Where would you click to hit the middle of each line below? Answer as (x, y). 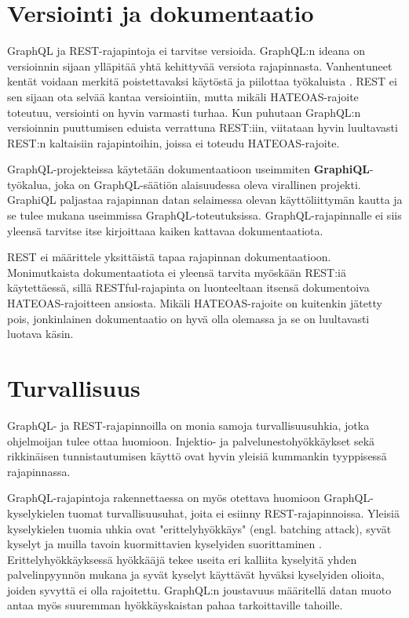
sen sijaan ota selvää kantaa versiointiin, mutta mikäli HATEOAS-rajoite (183, 96)
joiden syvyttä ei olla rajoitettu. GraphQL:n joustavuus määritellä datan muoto (199, 589)
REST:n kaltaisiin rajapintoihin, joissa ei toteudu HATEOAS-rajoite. (173, 142)
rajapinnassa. (39, 471)
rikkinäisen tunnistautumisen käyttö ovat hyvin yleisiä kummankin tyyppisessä (197, 456)
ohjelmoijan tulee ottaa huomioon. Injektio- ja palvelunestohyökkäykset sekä (191, 440)
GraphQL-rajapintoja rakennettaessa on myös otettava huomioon (164, 498)
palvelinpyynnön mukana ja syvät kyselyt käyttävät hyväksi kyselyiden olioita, (196, 574)
